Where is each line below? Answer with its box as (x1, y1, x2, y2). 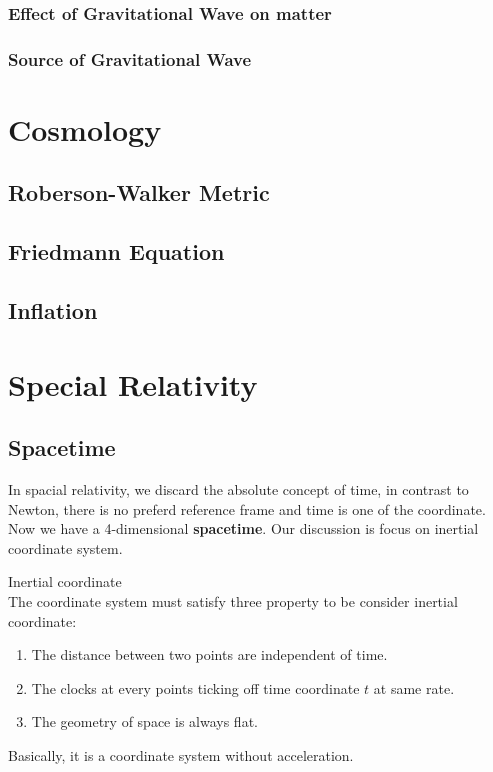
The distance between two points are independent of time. (31, 644, 388, 665)
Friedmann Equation (8, 236, 225, 267)
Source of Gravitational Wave (8, 46, 252, 71)
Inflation (8, 295, 98, 326)
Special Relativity (8, 363, 258, 404)
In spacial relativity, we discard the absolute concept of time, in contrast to (8, 478, 469, 499)
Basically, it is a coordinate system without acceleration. (8, 744, 354, 765)
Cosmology (8, 108, 162, 149)
